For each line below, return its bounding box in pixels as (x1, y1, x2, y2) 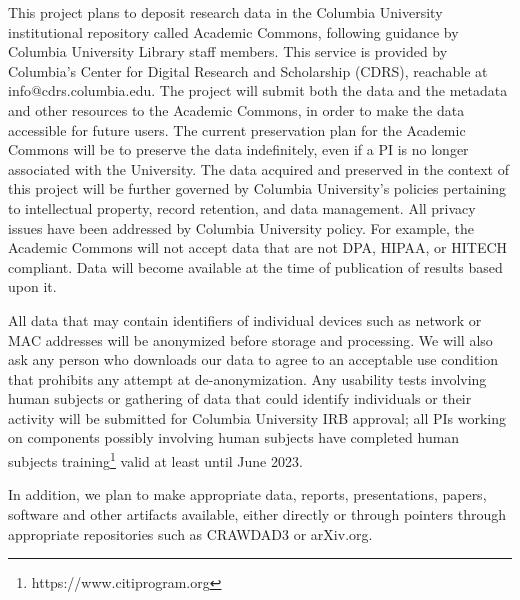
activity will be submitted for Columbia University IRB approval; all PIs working (8, 407, 506, 428)
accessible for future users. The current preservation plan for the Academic (8, 119, 466, 140)
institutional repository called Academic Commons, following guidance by (8, 21, 459, 42)
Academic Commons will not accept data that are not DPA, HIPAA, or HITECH (8, 237, 508, 258)
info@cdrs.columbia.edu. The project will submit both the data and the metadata (8, 80, 508, 101)
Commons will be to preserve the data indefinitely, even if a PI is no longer (8, 139, 469, 160)
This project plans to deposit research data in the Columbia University (8, 2, 443, 22)
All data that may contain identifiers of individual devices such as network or (8, 309, 482, 330)
